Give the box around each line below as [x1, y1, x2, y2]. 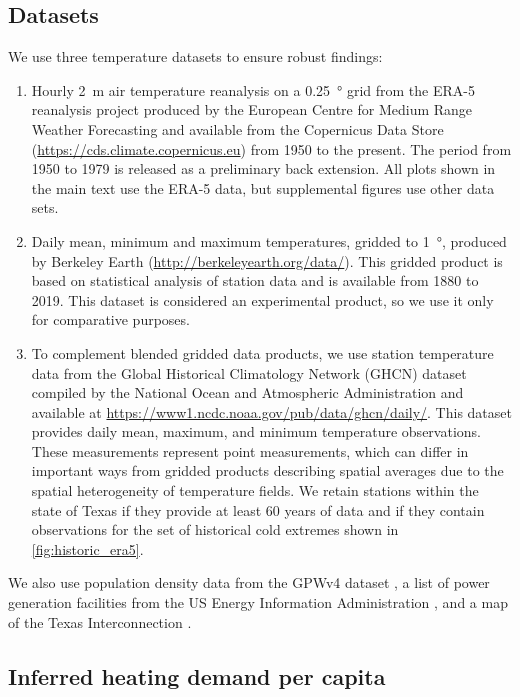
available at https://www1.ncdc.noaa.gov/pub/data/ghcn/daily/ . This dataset [31, 401, 512, 422]
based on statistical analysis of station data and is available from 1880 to [31, 270, 479, 291]
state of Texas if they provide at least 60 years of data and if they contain [31, 499, 485, 520]
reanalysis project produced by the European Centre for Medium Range [31, 99, 473, 120]
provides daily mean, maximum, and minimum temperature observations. [31, 421, 481, 442]
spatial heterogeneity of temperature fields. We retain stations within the [31, 480, 479, 501]
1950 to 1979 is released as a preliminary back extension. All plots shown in [31, 158, 496, 179]
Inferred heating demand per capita [8, 660, 386, 691]
